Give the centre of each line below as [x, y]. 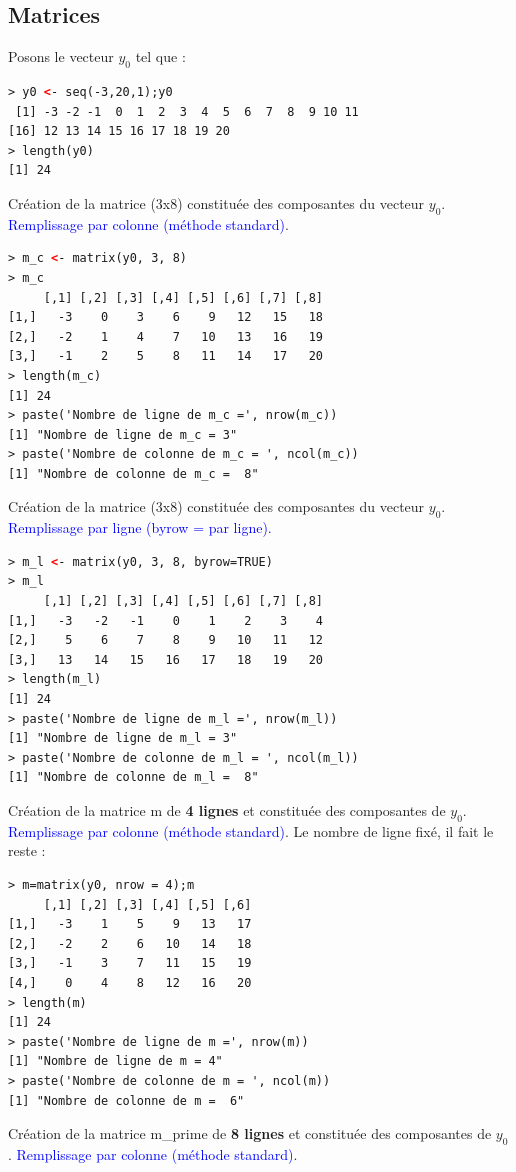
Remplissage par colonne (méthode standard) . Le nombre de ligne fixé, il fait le [251, 830]
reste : [27, 850]
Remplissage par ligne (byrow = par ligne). [140, 527]
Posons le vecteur [61, 56]
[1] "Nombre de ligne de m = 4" [115, 1061]
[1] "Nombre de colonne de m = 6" [126, 1100]
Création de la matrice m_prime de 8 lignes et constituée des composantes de [250, 1133]
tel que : [160, 56]
